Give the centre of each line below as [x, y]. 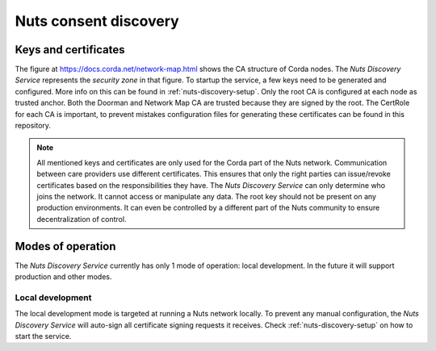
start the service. [43, 336]
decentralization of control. [82, 219]
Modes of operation [65, 246]
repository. [33, 126]
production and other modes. [63, 277]
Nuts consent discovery [97, 21]
